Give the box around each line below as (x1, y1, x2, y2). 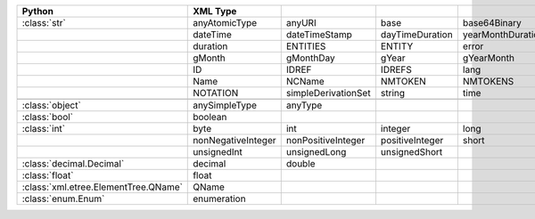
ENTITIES (285, 40, 326, 53)
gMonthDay (285, 52, 336, 64)
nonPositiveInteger (285, 134, 366, 146)
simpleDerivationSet (285, 87, 371, 99)
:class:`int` (21, 123, 66, 134)
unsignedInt (193, 146, 243, 158)
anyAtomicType (193, 17, 258, 28)
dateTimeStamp (285, 28, 352, 40)
